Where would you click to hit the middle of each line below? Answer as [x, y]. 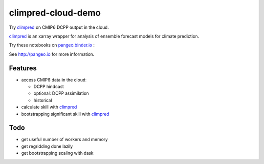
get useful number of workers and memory [65, 140]
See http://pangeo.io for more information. [52, 54]
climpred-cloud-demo [55, 13]
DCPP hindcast [49, 87]
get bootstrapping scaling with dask [57, 153]
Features [23, 68]
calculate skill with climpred [49, 107]
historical [43, 100]
